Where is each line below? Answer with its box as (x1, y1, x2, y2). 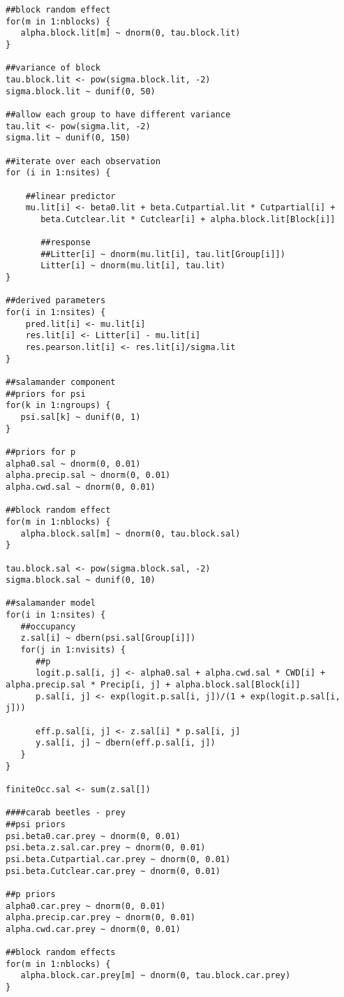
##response (40, 238, 91, 248)
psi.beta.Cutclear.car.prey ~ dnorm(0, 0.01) (6, 866, 220, 876)
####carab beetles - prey (6, 808, 126, 818)
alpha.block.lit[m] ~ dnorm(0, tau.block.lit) (20, 28, 241, 38)
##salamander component (6, 377, 116, 387)
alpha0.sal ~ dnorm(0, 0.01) (6, 458, 141, 469)
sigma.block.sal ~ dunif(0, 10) (6, 575, 156, 585)
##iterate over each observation (6, 156, 160, 166)
